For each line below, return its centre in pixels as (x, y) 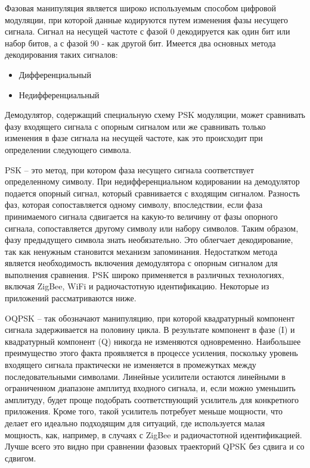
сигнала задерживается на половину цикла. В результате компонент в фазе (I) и (150, 330)
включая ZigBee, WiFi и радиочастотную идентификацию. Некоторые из (137, 286)
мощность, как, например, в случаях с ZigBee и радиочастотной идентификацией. (154, 434)
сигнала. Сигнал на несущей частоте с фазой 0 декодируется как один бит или (148, 31)
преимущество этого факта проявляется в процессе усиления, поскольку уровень (151, 353)
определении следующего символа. (68, 149)
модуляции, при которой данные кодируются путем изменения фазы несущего (147, 19)
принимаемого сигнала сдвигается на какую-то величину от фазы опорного (141, 216)
